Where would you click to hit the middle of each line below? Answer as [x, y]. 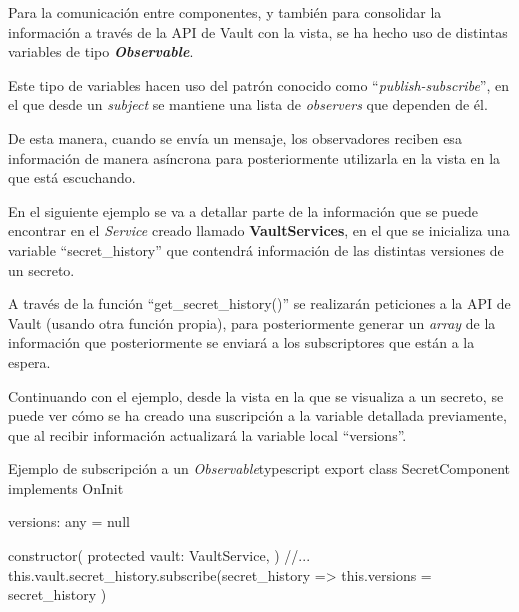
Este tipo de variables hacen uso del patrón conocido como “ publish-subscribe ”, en [258, 84]
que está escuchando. [72, 177]
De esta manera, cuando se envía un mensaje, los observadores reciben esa [235, 137]
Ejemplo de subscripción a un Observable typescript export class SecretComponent [259, 468]
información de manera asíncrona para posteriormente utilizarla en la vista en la [254, 157]
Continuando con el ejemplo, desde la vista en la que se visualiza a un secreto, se [256, 395]
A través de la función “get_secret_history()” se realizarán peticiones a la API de [259, 303]
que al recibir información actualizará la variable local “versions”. [207, 434]
